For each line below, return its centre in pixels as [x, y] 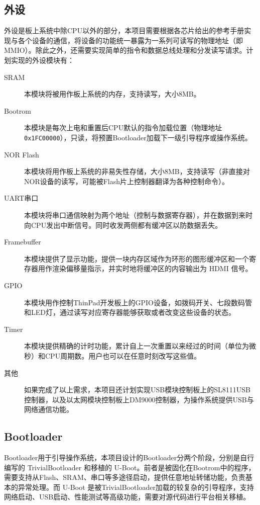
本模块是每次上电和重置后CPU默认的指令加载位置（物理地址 [123, 128]
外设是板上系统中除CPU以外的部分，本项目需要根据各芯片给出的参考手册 [124, 30]
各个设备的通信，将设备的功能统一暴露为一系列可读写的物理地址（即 [130, 40]
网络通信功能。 [49, 409]
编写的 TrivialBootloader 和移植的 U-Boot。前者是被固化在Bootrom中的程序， [130, 467]
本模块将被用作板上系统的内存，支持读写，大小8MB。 [112, 94]
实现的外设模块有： [42, 60]
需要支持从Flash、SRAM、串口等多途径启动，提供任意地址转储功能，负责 [125, 477]
